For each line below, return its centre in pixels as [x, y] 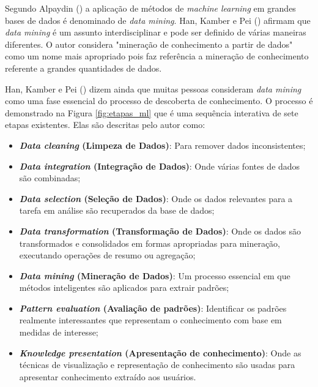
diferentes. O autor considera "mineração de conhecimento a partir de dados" [149, 44]
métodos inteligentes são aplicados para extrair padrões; [124, 287]
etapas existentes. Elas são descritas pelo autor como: [105, 125]
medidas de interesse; [59, 332]
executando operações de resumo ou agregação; [107, 255]
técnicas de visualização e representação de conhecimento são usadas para [157, 365]
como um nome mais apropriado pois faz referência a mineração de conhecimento [157, 56]
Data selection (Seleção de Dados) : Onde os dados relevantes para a [156, 198]
